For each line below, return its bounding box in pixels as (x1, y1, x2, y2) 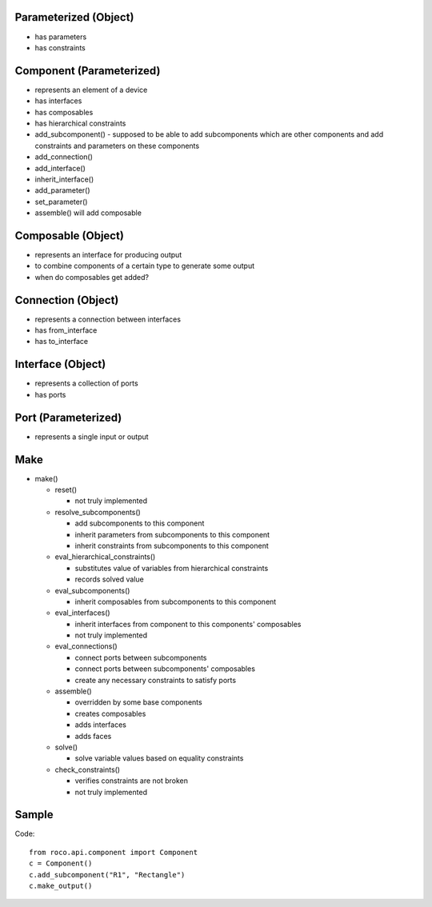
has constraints (34, 42, 86, 52)
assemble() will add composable (34, 208, 142, 218)
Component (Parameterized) (14, 64, 161, 78)
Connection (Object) (14, 293, 119, 307)
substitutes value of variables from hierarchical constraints (74, 563, 269, 573)
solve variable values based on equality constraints (74, 753, 244, 763)
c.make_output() (29, 881, 93, 890)
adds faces (74, 731, 112, 741)
